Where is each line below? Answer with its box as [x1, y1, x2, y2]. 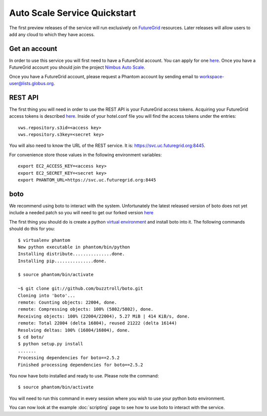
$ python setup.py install [18, 341, 84, 347]
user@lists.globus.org [9, 81, 54, 87]
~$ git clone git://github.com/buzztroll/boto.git [18, 286, 143, 291]
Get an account [9, 45, 57, 53]
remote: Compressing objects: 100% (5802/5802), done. [18, 307, 154, 312]
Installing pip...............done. [18, 258, 107, 264]
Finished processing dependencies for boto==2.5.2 [18, 362, 143, 368]
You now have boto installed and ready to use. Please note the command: [9, 372, 159, 378]
